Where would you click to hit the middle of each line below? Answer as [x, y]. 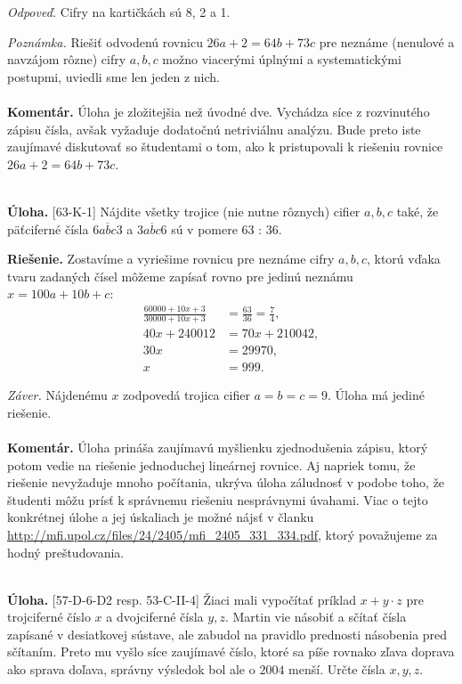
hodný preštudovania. [66, 552]
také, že [417, 211]
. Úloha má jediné [376, 395]
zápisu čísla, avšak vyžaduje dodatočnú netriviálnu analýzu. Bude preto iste [214, 129]
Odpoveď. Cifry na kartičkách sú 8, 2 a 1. [119, 12]
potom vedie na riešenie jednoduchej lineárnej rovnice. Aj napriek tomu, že [211, 464]
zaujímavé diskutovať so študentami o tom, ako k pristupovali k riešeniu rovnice [225, 147]
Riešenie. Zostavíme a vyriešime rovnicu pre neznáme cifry [171, 259]
